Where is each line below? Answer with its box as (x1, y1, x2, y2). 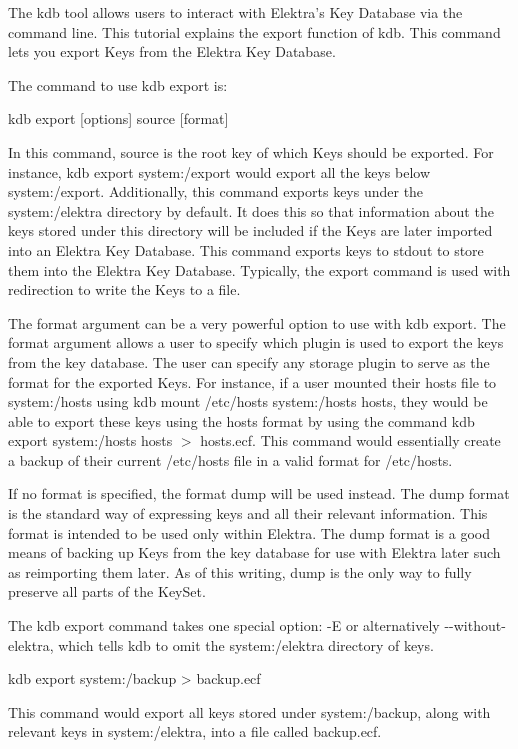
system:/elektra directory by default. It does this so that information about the (8, 200, 494, 221)
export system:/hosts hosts (8, 430, 173, 451)
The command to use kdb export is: (8, 74, 228, 95)
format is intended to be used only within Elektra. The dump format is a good (8, 522, 491, 543)
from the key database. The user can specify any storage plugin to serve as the (8, 351, 490, 372)
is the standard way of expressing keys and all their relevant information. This (8, 503, 488, 524)
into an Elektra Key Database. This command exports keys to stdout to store (8, 239, 484, 260)
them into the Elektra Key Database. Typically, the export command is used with (8, 259, 511, 280)
